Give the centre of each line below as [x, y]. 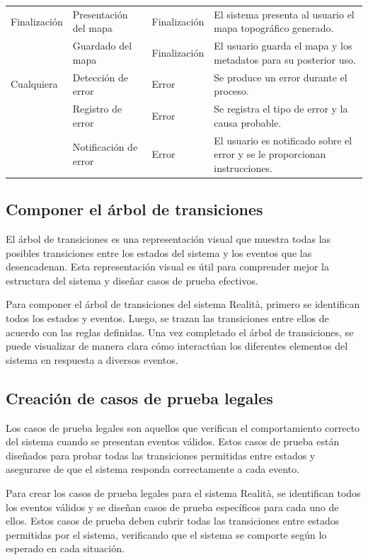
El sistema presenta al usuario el [284, 14]
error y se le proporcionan [270, 154]
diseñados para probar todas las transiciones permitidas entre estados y [161, 455]
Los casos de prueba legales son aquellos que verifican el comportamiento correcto [183, 427]
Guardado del [102, 46]
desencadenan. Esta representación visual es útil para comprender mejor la [167, 267]
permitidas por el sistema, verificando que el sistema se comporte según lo [166, 534]
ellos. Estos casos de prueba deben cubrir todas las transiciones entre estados [173, 521]
